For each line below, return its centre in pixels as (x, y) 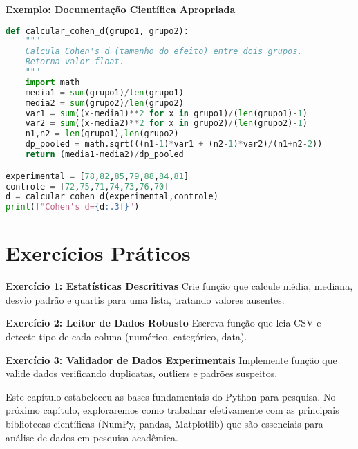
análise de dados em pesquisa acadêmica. (92, 437)
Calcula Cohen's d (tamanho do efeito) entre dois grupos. (164, 52)
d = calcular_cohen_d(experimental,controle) (112, 197)
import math (53, 82)
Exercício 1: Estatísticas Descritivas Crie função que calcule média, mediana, (179, 286)
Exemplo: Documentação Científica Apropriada (121, 9)
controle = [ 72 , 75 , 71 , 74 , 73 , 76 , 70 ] (87, 186)
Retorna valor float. (75, 62)
